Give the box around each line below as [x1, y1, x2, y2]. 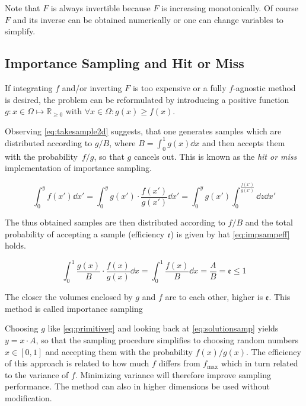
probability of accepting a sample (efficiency [5, 227, 165, 240]
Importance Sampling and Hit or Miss [5, 54, 244, 72]
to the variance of [5, 368, 69, 381]
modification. [5, 391, 52, 404]
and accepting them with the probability [45, 345, 193, 357]
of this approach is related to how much [5, 357, 149, 369]
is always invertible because [50, 2, 151, 14]
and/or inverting [62, 81, 122, 94]
